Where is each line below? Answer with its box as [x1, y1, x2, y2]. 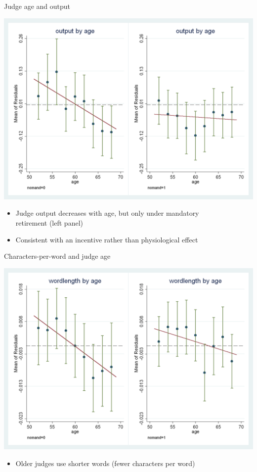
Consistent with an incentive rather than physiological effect [15, 234, 198, 244]
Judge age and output [4, 1, 70, 11]
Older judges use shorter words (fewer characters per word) [15, 458, 195, 468]
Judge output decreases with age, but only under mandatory [15, 208, 199, 218]
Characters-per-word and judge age [4, 251, 111, 261]
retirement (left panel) [15, 217, 83, 228]
